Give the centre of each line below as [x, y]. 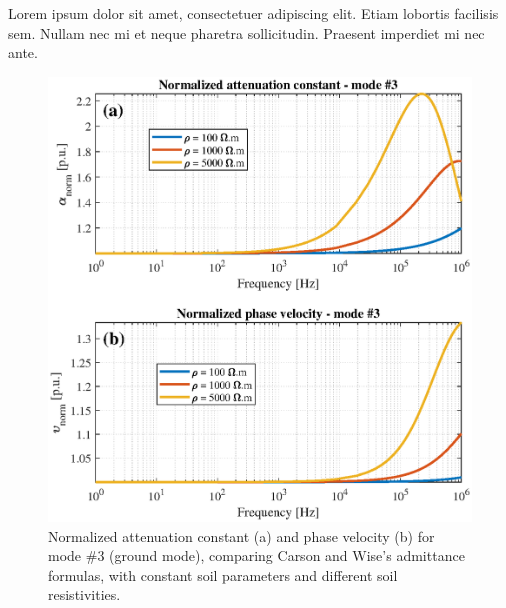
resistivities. [84, 594]
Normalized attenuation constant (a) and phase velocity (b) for [241, 535]
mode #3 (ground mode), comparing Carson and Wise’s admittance [256, 555]
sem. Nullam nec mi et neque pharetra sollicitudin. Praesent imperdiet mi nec [246, 32]
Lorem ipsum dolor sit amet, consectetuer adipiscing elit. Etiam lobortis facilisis [253, 13]
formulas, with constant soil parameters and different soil [223, 574]
